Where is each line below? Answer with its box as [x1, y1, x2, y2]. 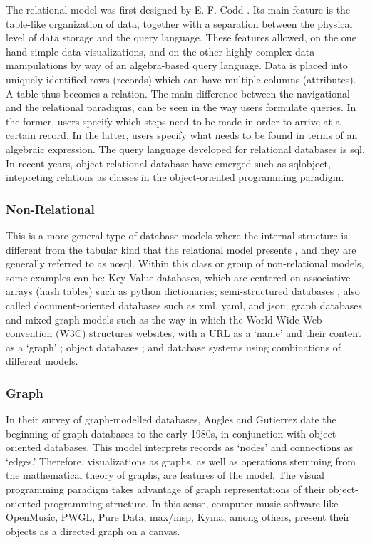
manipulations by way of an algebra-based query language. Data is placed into [6, 58, 348, 73]
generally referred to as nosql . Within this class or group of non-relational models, [6, 256, 364, 271]
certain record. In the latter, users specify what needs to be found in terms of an [6, 128, 358, 143]
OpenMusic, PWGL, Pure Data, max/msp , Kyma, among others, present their [6, 510, 350, 524]
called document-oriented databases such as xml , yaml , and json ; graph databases [6, 297, 362, 312]
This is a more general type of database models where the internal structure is [6, 227, 348, 242]
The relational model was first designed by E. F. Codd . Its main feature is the [6, 2, 351, 16]
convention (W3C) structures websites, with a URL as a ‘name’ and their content [6, 326, 362, 341]
